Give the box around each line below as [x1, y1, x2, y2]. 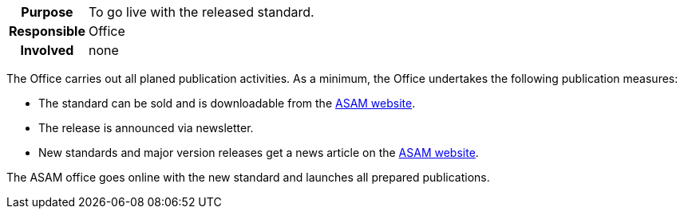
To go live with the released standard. [88, 4, 314, 20]
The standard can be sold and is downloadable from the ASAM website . [38, 96, 416, 110]
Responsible [9, 23, 85, 39]
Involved [20, 42, 74, 58]
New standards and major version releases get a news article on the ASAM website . [38, 146, 479, 159]
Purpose [21, 4, 73, 20]
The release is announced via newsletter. [38, 121, 254, 135]
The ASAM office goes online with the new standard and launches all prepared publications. [6, 170, 490, 184]
